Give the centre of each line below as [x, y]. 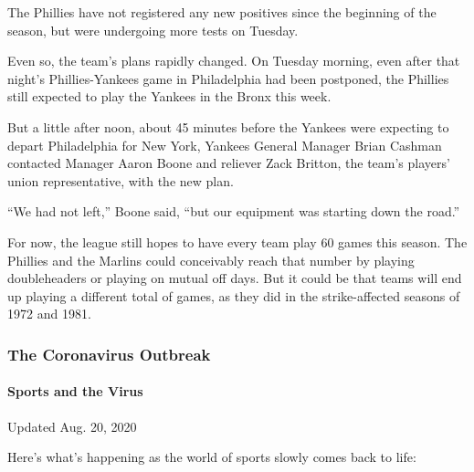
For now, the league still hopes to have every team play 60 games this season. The [237, 241]
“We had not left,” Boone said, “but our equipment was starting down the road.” [234, 211]
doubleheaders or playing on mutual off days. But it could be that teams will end [235, 278]
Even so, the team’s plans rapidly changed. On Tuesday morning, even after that [234, 61]
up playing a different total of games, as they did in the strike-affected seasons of [234, 295]
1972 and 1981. [49, 314]
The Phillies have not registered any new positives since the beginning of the [222, 12]
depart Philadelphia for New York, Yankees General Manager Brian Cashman [225, 145]
